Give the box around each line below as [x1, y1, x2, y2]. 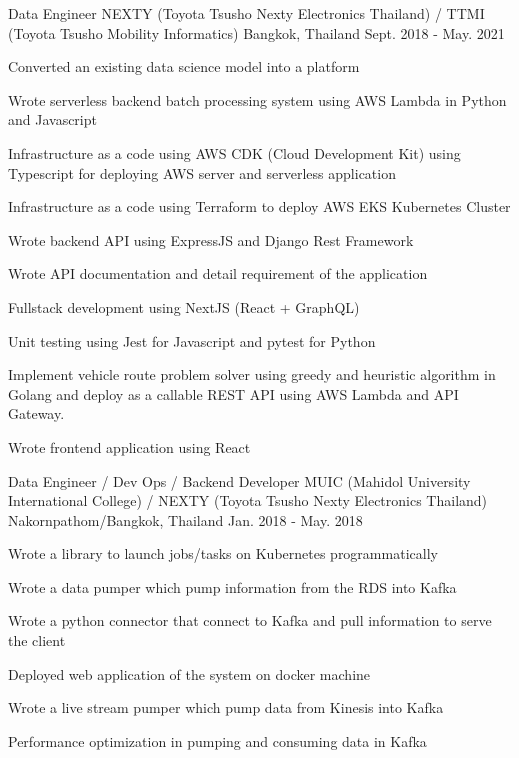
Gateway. [8, 403, 65, 424]
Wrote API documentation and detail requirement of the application [8, 263, 428, 284]
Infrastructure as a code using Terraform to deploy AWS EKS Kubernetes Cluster [8, 196, 511, 217]
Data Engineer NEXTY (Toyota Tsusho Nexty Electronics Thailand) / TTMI [8, 3, 485, 23]
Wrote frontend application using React [8, 436, 251, 457]
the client [8, 630, 66, 651]
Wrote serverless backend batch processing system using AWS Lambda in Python [8, 89, 507, 110]
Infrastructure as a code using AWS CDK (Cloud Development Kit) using [8, 142, 461, 163]
